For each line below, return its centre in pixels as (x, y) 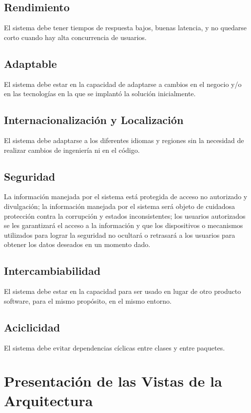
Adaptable (30, 63)
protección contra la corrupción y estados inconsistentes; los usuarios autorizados (125, 216)
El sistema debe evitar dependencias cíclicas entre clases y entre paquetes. (115, 347)
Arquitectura (48, 400)
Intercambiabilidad (52, 271)
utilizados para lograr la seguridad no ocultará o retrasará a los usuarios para (120, 235)
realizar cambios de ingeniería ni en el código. (72, 150)
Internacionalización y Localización (94, 120)
